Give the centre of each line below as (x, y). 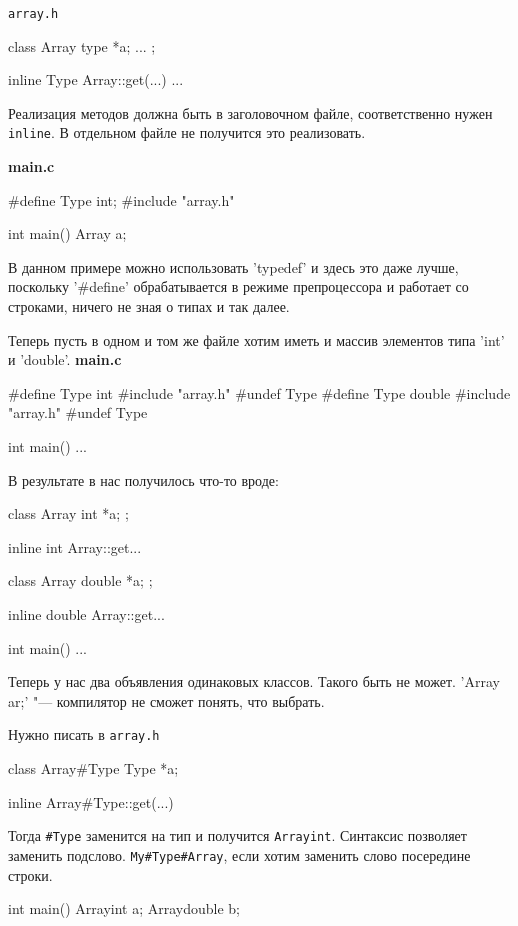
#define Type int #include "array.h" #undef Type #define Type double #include (259, 392)
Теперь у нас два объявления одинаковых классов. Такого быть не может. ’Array (254, 681)
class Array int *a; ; (68, 513)
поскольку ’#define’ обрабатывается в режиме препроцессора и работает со (238, 286)
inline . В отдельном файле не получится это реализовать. (187, 132)
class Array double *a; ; (80, 580)
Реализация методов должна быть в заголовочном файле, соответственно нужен (250, 112)
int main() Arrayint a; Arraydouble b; (124, 908)
